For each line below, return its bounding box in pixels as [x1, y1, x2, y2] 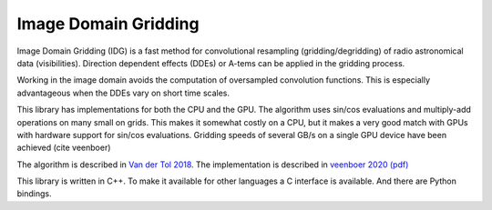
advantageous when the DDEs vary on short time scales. [16, 87, 231, 98]
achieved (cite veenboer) [16, 142, 111, 154]
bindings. [16, 188, 52, 199]
